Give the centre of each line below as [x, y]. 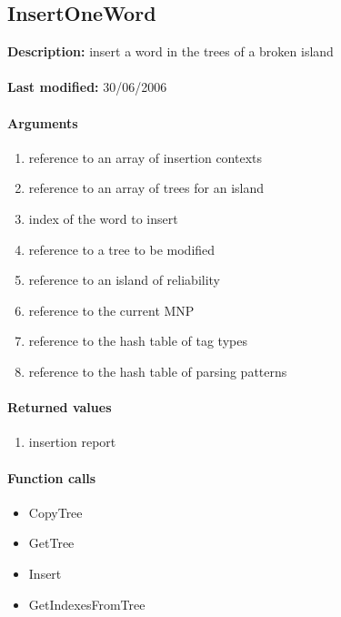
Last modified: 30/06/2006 [87, 87]
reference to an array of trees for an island [146, 188]
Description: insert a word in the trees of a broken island [170, 51]
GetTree [51, 543]
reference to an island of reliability [125, 280]
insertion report [72, 442]
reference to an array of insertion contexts [145, 157]
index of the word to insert [103, 218]
